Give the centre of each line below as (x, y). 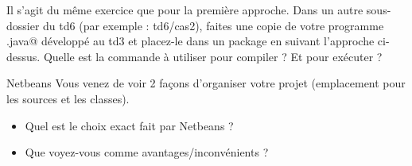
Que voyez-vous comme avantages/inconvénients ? (147, 152)
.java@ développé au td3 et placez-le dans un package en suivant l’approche (190, 41)
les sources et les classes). (68, 98)
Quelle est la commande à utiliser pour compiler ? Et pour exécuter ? (213, 56)
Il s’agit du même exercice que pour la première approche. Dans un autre (185, 10)
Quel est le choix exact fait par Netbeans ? (129, 125)
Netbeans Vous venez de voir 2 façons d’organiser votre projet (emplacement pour (206, 83)
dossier (23, 25)
